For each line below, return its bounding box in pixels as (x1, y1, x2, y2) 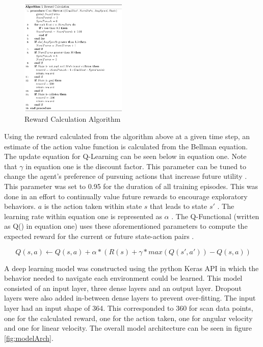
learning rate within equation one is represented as (4, 210, 162, 221)
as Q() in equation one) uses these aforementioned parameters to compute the (4, 221, 248, 231)
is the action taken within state (44, 201, 142, 211)
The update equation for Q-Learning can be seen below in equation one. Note (4, 151, 247, 162)
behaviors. (4, 201, 36, 211)
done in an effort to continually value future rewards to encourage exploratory (4, 191, 248, 201)
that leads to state (150, 201, 207, 211)
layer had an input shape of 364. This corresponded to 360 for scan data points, (4, 302, 253, 313)
